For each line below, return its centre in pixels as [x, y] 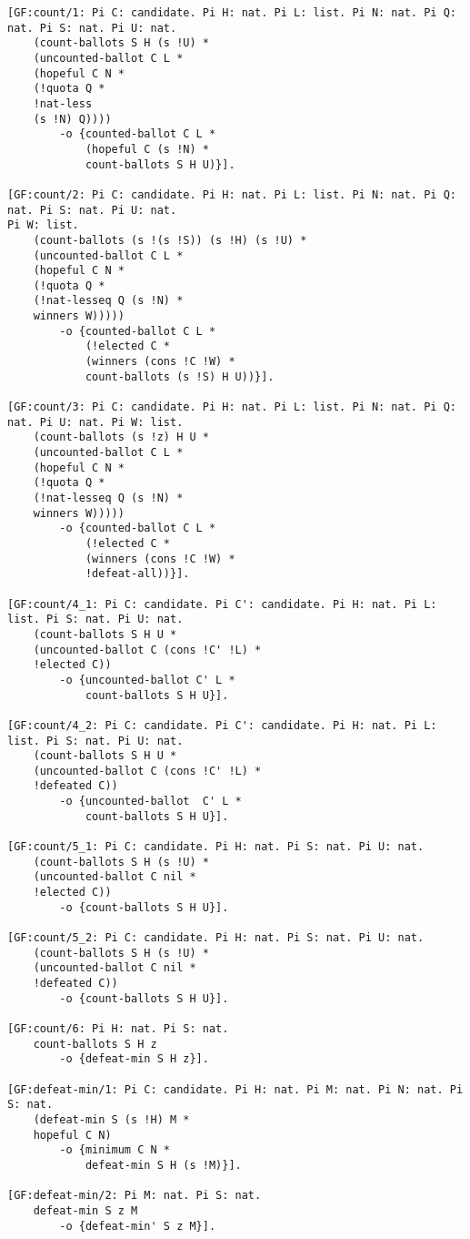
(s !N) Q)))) [72, 119]
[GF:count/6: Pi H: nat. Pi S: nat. [118, 1028]
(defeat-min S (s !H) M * [111, 1119]
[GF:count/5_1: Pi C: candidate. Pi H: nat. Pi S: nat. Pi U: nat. [216, 847]
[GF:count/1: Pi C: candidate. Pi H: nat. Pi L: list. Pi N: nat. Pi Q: [232, 13]
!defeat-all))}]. [137, 574]
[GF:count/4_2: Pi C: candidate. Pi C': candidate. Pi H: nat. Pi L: [222, 725]
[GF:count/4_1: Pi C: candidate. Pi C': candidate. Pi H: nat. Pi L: [222, 604]
